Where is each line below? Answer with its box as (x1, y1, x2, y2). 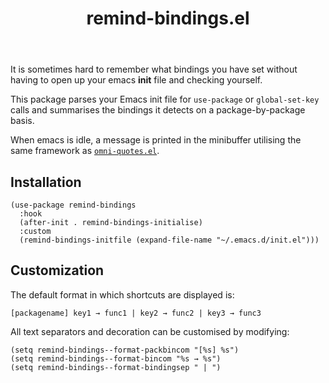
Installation (10, 173, 82, 191)
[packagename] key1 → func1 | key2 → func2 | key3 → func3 (10, 308, 262, 318)
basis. (10, 115, 35, 127)
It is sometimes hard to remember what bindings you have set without (10, 63, 298, 76)
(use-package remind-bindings (10, 200, 137, 210)
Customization (10, 262, 105, 279)
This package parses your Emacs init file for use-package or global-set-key (10, 93, 320, 106)
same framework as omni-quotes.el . (10, 145, 160, 157)
